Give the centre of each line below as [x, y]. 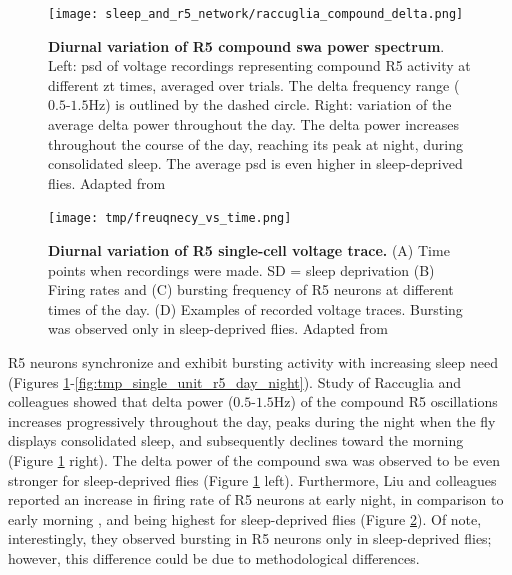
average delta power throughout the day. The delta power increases [253, 124]
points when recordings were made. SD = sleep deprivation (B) [241, 269]
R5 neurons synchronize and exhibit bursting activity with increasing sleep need [253, 362]
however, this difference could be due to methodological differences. [214, 557]
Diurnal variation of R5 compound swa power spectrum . [246, 45]
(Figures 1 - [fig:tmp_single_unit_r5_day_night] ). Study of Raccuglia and [235, 381]
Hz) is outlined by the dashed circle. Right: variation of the [270, 104]
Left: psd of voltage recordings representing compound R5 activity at [259, 65]
